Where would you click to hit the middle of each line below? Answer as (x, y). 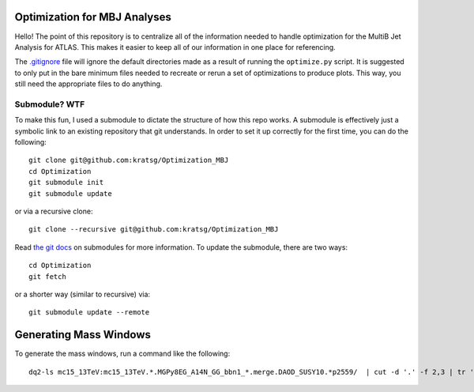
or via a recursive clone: (54, 211)
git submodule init (66, 183)
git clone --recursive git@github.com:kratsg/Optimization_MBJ (154, 230)
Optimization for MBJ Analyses (93, 17)
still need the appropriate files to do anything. (88, 84)
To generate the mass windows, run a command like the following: (122, 354)
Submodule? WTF (50, 104)
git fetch (47, 276)
